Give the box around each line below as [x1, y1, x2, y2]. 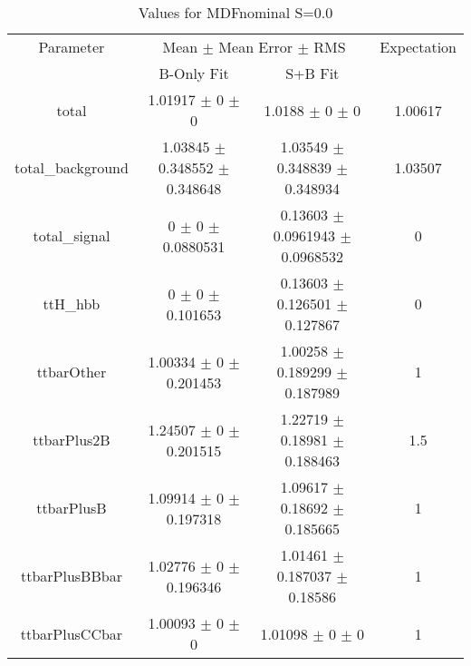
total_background [14, 157, 129, 178]
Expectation [380, 36, 457, 57]
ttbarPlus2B [33, 429, 111, 450]
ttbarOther [36, 361, 107, 382]
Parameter [38, 36, 105, 57]
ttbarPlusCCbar [20, 622, 123, 644]
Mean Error [218, 36, 293, 57]
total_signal [33, 225, 111, 246]
